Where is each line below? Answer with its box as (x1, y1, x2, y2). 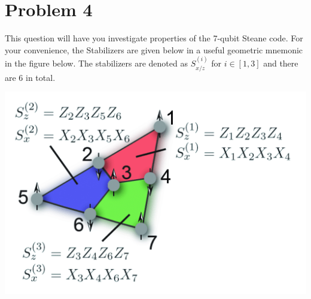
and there (263, 57, 298, 70)
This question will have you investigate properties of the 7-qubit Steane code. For (5, 32, 303, 44)
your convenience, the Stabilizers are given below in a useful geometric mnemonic (5, 43, 303, 56)
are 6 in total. (5, 71, 56, 83)
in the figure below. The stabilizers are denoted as (5, 57, 188, 70)
